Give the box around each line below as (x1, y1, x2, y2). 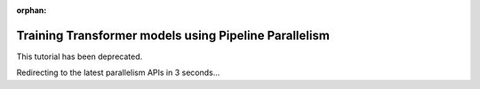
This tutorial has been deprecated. (16, 51, 143, 62)
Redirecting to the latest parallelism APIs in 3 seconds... (16, 67, 220, 78)
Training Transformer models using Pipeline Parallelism (16, 27, 331, 43)
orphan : (16, 5, 47, 15)
